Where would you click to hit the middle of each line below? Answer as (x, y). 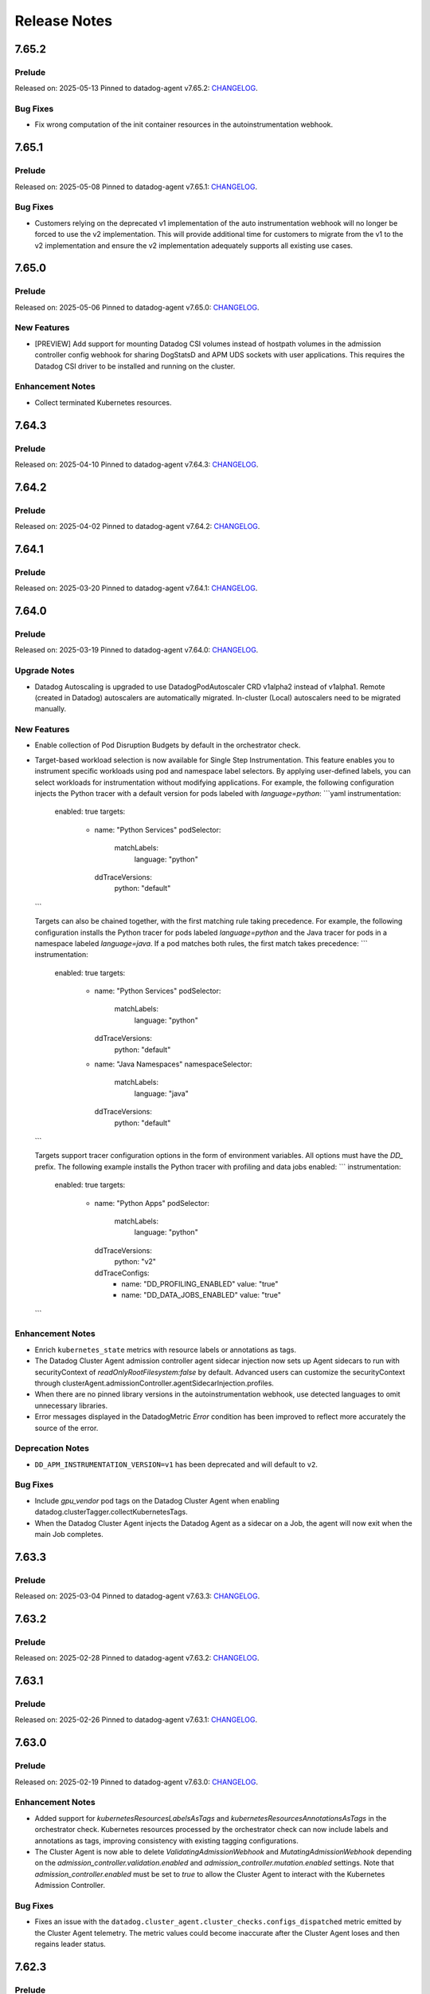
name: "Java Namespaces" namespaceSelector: (173, 1064)
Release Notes (64, 21)
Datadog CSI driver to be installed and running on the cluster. (135, 366)
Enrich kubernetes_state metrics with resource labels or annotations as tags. (165, 1350)
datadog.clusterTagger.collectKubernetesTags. (111, 1512)
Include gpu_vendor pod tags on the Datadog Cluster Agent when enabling (157, 1500)
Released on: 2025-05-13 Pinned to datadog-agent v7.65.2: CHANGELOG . (136, 89)
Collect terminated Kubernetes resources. (103, 402)
